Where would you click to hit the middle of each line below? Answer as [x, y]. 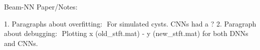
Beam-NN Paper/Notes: [41, 6]
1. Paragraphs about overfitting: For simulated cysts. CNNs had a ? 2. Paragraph [130, 23]
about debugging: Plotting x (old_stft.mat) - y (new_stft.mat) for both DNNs [126, 33]
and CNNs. [21, 43]
